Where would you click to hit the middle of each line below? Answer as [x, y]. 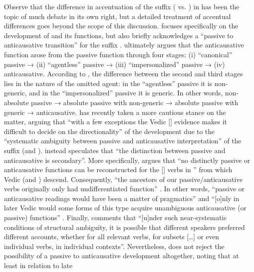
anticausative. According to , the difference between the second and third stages [124, 74]
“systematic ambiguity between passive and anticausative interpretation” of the [123, 141]
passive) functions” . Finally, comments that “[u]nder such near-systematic [116, 217]
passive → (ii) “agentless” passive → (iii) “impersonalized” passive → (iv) [115, 64]
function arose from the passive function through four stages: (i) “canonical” [118, 54]
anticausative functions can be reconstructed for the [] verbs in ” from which [118, 170]
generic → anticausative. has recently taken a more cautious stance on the [115, 112]
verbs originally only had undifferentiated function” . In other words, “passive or [124, 189]
